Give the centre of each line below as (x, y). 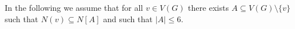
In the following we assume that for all (74, 7)
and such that (128, 18)
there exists (208, 7)
